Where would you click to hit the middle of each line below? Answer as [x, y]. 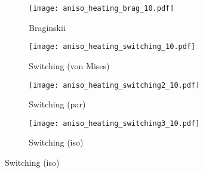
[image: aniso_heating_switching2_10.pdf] [114, 85]
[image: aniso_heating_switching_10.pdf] [112, 47]
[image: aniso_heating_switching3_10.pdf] [114, 123]
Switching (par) [57, 104]
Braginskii [47, 27]
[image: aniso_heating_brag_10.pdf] [101, 8]
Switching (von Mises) [69, 65]
